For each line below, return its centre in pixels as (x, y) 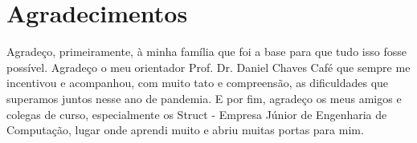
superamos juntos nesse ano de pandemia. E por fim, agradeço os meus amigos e (204, 98)
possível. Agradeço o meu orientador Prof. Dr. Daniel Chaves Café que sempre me (208, 67)
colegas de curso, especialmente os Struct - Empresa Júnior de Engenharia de (197, 114)
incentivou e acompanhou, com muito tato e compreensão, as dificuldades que (198, 83)
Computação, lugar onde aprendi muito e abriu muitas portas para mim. (185, 130)
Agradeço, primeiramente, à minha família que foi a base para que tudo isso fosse (206, 52)
